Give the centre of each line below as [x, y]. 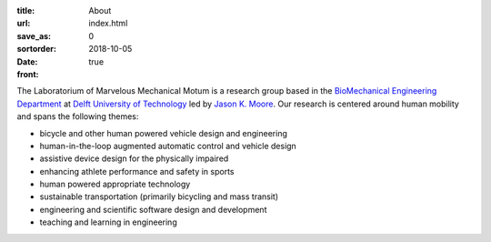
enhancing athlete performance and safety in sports [137, 171]
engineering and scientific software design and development [153, 209]
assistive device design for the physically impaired [134, 158]
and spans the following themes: [78, 116]
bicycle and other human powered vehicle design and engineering [164, 133]
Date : [27, 61]
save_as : [34, 35]
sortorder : [36, 49]
